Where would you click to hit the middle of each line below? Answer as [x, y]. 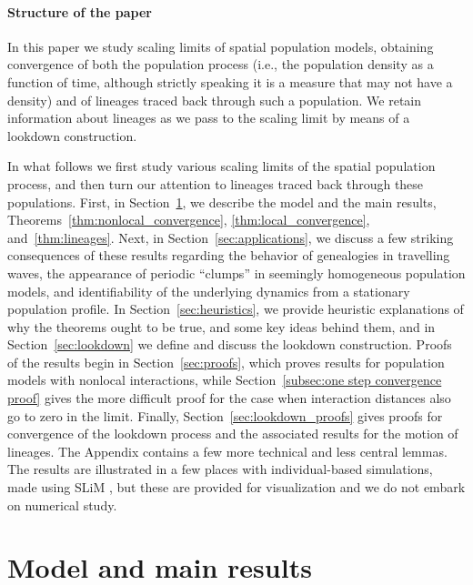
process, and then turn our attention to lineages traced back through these [216, 183]
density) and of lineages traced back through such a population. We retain [214, 100]
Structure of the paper [80, 11]
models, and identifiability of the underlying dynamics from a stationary [209, 291]
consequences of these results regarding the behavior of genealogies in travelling [229, 255]
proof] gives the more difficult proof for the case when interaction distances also [229, 398]
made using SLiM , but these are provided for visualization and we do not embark [236, 487]
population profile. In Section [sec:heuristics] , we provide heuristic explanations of [236, 309]
